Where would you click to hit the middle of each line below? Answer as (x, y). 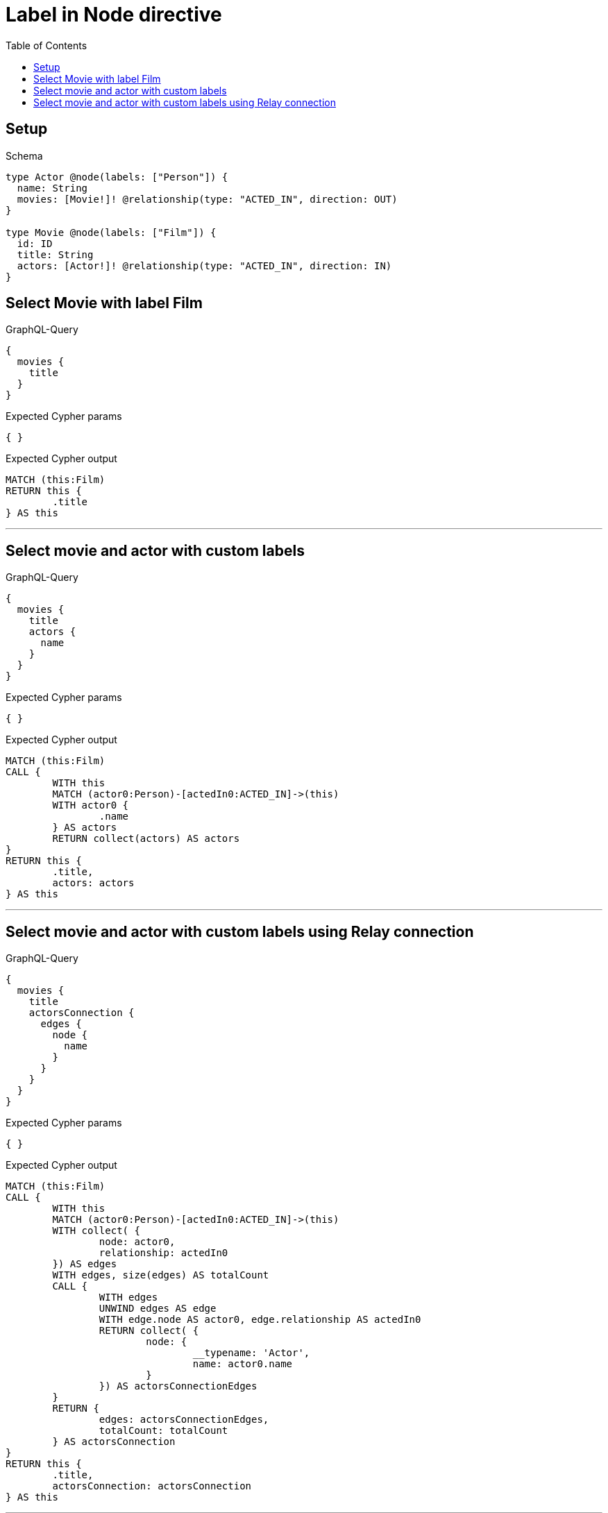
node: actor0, (137, 1242)
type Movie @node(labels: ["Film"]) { (111, 232)
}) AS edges (85, 1264)
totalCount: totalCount (163, 1431)
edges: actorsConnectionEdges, (184, 1420)
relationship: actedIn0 (163, 1253)
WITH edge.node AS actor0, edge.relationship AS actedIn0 (260, 1320)
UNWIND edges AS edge (158, 1309)
